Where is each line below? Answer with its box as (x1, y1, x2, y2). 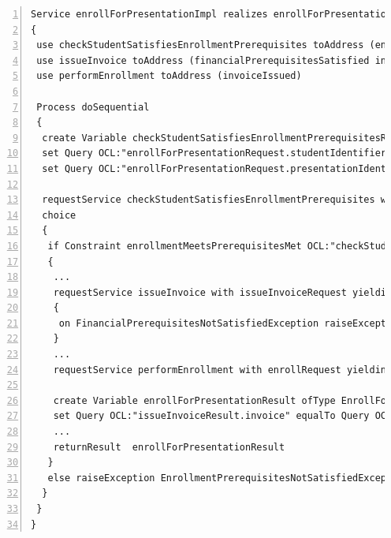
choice (42, 209, 76, 221)
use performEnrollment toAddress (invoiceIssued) (36, 70, 302, 82)
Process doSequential (36, 101, 150, 113)
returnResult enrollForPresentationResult (53, 441, 285, 453)
